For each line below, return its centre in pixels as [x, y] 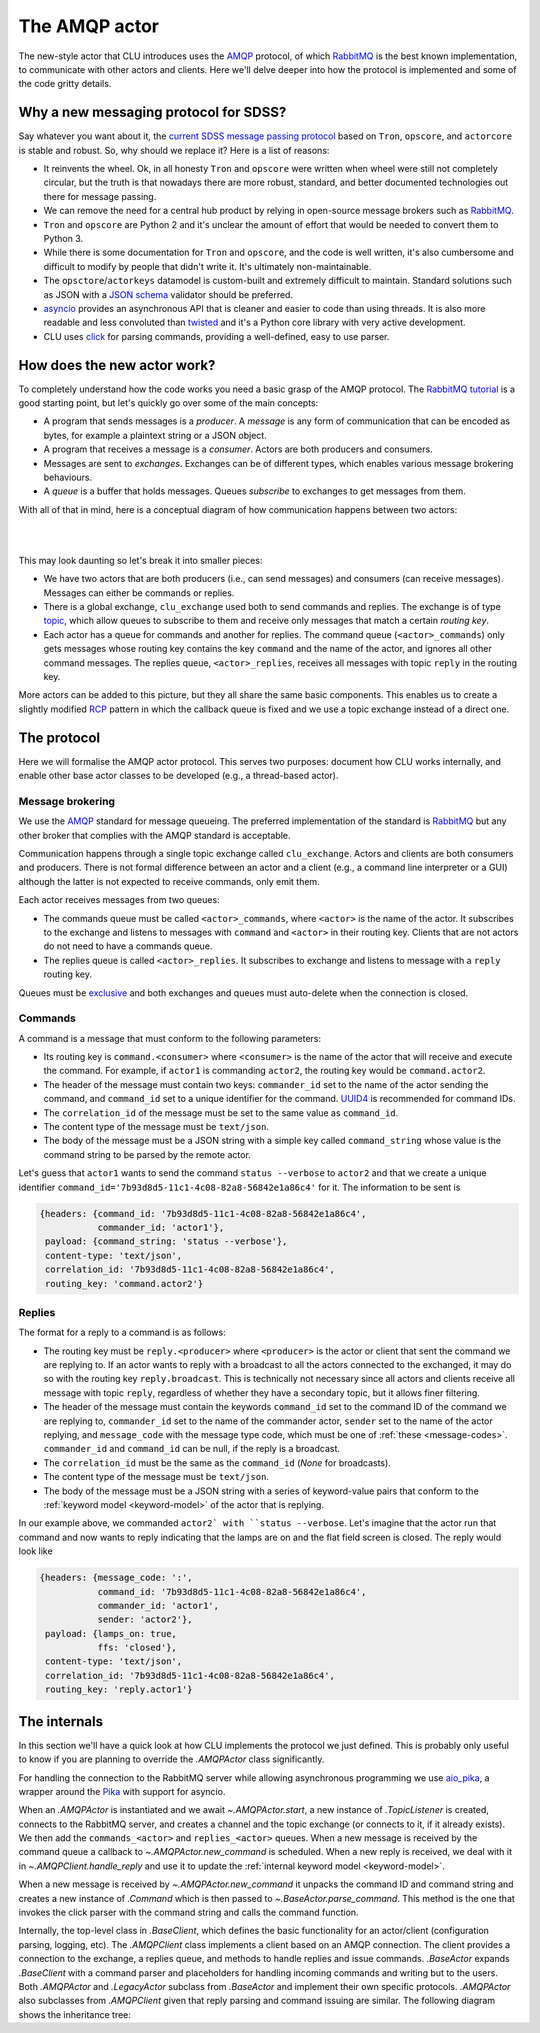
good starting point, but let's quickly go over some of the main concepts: [168, 403]
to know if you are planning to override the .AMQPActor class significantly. [171, 1759]
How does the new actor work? [117, 365]
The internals [61, 1721]
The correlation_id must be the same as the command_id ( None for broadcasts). [217, 1462]
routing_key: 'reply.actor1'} [119, 1689]
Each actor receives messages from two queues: [119, 900]
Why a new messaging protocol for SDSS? [152, 112]
